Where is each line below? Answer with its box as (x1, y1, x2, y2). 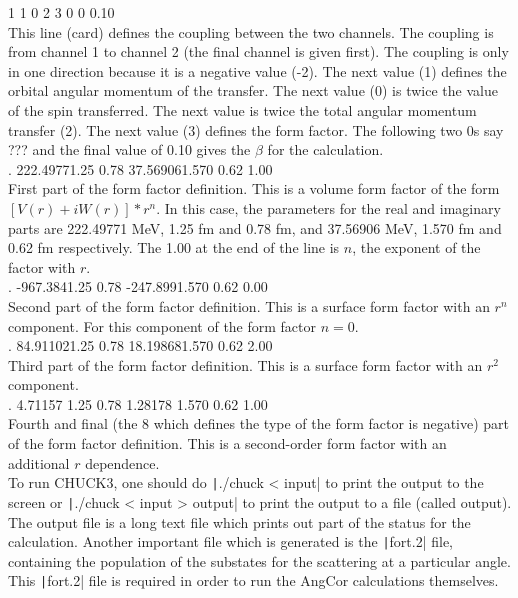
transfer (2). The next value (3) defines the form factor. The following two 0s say (8, 119, 504, 140)
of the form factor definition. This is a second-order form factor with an (8, 433, 447, 454)
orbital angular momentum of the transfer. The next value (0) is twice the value (8, 80, 498, 101)
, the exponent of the (352, 237, 481, 258)
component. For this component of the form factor (8, 315, 317, 336)
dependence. (85, 452, 160, 473)
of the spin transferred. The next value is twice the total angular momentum (8, 99, 477, 120)
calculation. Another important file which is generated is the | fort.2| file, (8, 531, 454, 552)
